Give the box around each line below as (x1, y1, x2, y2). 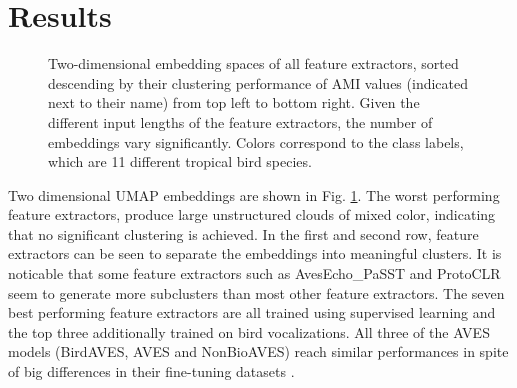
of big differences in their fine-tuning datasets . (8, 361, 295, 382)
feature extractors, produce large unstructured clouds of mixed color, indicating (8, 204, 496, 225)
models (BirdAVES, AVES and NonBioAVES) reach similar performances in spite (8, 341, 509, 362)
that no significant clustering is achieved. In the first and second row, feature (8, 223, 479, 244)
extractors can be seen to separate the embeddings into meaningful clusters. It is (8, 243, 502, 264)
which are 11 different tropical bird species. (48, 151, 312, 172)
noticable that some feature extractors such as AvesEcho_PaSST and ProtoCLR (8, 263, 501, 284)
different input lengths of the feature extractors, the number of (48, 111, 433, 132)
